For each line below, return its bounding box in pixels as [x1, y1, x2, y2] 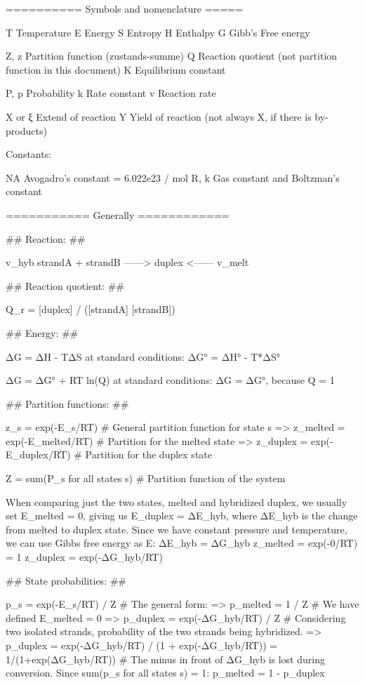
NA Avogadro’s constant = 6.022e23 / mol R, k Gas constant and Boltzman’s [6, 170, 340, 185]
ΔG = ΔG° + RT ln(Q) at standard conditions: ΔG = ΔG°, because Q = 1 [6, 373, 335, 387]
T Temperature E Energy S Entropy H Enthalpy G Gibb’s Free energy [6, 25, 310, 39]
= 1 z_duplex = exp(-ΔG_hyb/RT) [6, 550, 163, 564]
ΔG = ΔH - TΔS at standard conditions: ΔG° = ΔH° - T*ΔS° [6, 349, 280, 364]
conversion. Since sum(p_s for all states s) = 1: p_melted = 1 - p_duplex [6, 665, 325, 680]
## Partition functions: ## [6, 396, 129, 411]
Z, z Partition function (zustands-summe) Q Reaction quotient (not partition [6, 48, 338, 63]
